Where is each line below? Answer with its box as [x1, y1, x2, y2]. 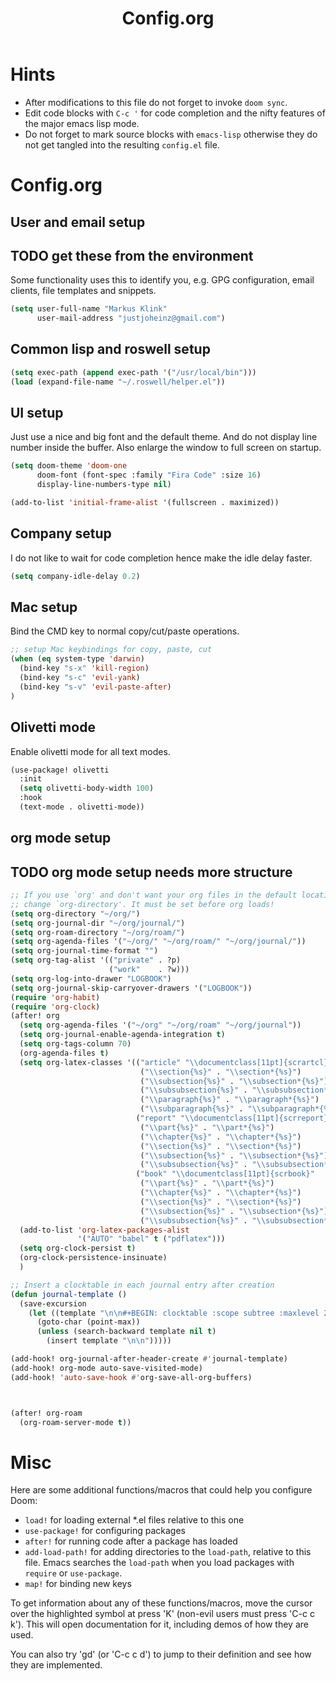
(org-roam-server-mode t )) [19, 1417, 132, 1427]
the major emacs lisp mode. [24, 117, 140, 129]
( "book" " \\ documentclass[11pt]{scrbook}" [135, 1169, 315, 1179]
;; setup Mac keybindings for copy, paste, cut [10, 645, 213, 655]
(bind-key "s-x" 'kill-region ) [19, 663, 150, 674]
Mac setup [10, 599, 78, 616]
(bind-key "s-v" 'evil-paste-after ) [19, 682, 172, 692]
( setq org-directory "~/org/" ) [10, 908, 141, 919]
